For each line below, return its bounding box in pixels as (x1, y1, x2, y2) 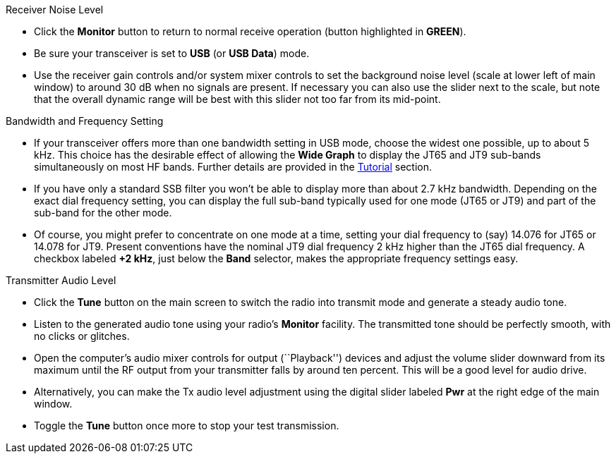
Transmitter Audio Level (6, 274, 116, 286)
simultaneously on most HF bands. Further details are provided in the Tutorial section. (34, 161, 433, 173)
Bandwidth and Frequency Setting (6, 115, 164, 127)
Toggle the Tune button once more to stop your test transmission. (34, 420, 339, 432)
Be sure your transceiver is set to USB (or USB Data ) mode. (34, 47, 310, 59)
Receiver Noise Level (6, 4, 104, 16)
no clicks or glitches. (34, 330, 130, 342)
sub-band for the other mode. (34, 207, 172, 219)
